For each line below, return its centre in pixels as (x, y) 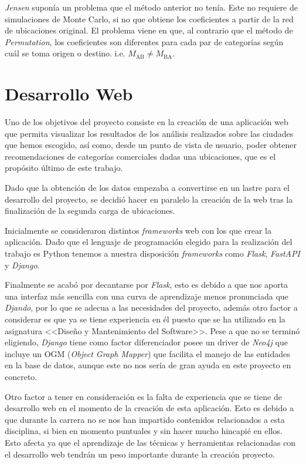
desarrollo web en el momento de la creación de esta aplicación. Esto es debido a (149, 408)
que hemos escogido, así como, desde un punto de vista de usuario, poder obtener (151, 145)
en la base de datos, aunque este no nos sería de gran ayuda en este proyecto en (148, 365)
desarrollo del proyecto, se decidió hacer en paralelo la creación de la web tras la (149, 199)
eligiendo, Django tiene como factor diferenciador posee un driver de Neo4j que (146, 342)
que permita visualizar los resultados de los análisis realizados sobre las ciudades (149, 133)
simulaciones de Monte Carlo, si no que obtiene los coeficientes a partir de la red (149, 19)
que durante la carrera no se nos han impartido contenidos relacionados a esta (145, 419)
